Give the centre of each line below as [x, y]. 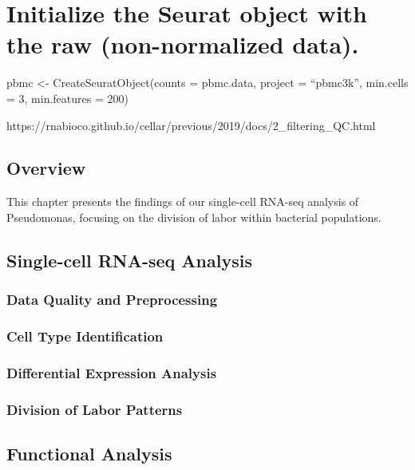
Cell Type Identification [85, 336]
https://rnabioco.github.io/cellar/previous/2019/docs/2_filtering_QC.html [191, 125]
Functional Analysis [89, 454]
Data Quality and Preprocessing [112, 300]
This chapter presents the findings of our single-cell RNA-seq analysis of [183, 201]
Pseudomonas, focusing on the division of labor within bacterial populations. [194, 217]
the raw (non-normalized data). [183, 44]
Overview [46, 168]
